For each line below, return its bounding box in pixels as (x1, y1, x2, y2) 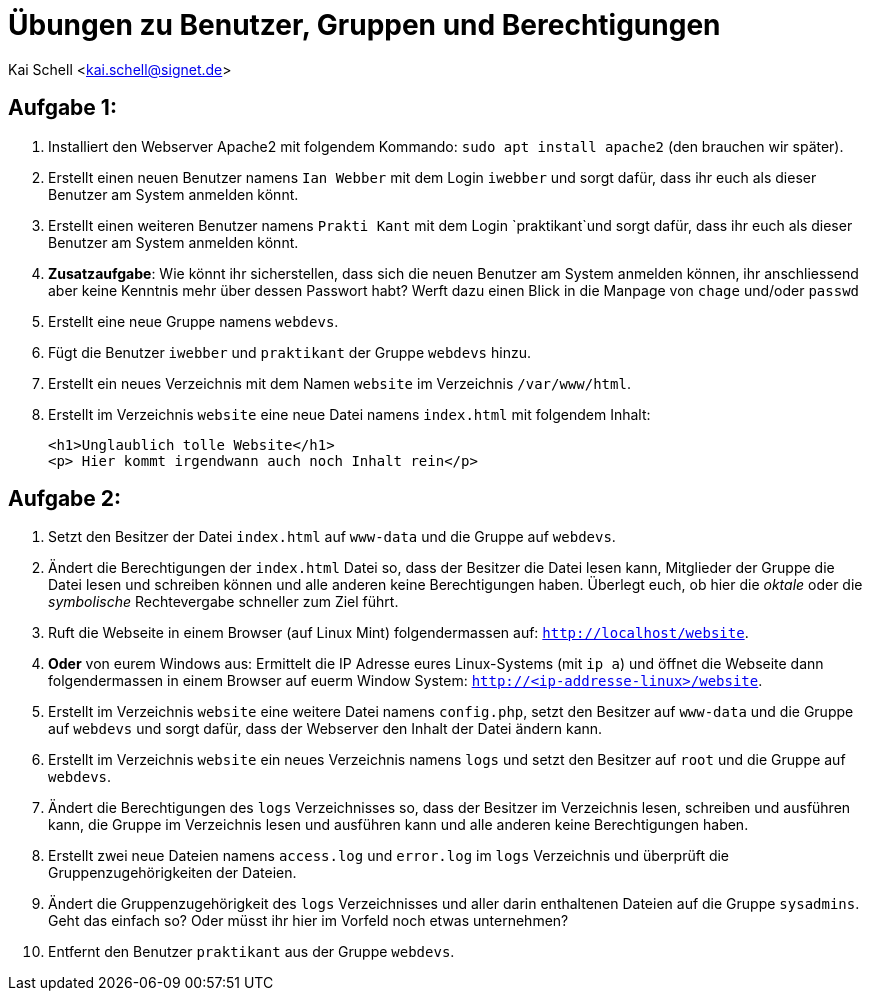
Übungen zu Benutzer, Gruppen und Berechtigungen (8, 8, 721, 42)
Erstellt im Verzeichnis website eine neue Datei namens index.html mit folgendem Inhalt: (48, 405, 651, 423)
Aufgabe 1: (8, 95, 117, 121)
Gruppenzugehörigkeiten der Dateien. (48, 864, 297, 882)
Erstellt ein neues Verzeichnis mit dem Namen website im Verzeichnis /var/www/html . (48, 374, 631, 392)
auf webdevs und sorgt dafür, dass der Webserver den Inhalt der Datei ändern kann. (48, 720, 603, 738)
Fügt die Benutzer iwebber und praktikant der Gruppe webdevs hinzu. (48, 343, 531, 361)
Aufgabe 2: (8, 486, 122, 512)
